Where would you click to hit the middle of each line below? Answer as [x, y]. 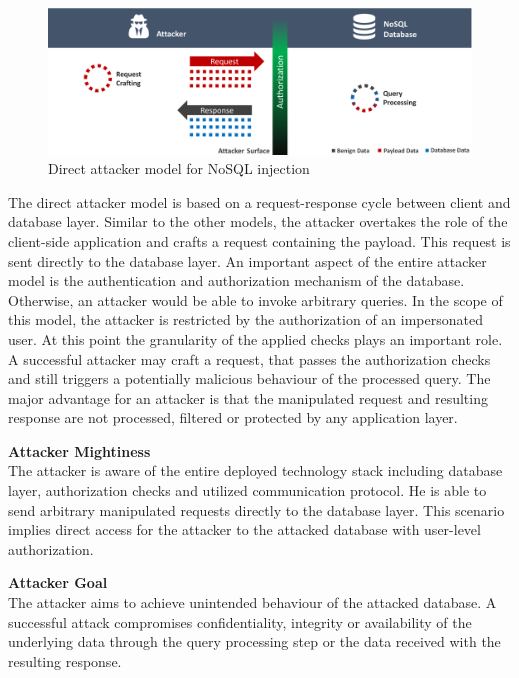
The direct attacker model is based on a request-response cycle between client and [259, 201]
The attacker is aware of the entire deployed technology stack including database [255, 470]
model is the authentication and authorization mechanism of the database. [236, 280]
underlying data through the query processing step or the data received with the [254, 641]
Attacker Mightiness [79, 450]
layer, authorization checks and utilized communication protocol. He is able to [247, 490]
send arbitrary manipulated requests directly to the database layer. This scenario [256, 509]
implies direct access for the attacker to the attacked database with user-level [244, 529]
